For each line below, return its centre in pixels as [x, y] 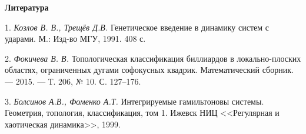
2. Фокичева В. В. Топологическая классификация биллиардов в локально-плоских [153, 58]
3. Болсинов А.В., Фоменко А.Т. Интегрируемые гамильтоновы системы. [134, 101]
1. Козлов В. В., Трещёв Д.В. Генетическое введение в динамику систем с [137, 27]
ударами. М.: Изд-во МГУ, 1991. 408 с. [75, 38]
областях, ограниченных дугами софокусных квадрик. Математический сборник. [149, 70]
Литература [27, 7]
